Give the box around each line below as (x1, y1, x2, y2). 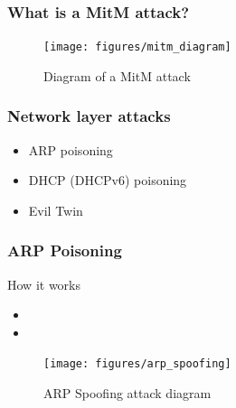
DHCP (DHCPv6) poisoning (28, 171, 187, 190)
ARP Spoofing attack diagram (43, 384, 212, 403)
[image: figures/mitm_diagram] (43, 41, 231, 54)
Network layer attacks (7, 105, 171, 127)
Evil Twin (28, 200, 83, 219)
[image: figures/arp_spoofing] (43, 357, 231, 371)
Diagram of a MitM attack (43, 66, 191, 85)
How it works (7, 274, 80, 293)
